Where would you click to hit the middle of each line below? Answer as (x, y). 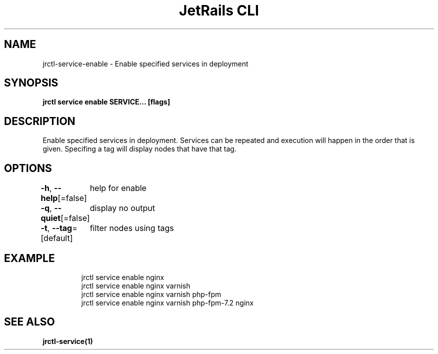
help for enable (118, 188)
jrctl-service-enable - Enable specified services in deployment (145, 63)
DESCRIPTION (40, 121)
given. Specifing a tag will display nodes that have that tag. (139, 149)
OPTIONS (28, 168)
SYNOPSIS (31, 83)
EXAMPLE (29, 258)
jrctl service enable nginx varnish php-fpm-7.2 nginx (167, 302)
